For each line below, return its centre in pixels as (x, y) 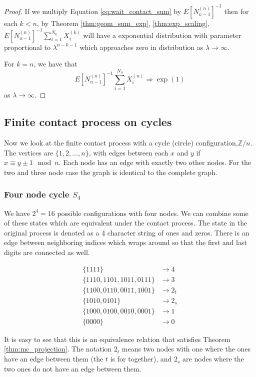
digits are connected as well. (47, 252)
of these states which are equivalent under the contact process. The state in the (126, 223)
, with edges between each (128, 152)
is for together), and (141, 359)
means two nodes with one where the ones (186, 349)
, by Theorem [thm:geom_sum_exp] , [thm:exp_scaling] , (123, 23)
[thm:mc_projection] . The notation (58, 349)
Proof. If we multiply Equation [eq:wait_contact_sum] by (93, 11)
